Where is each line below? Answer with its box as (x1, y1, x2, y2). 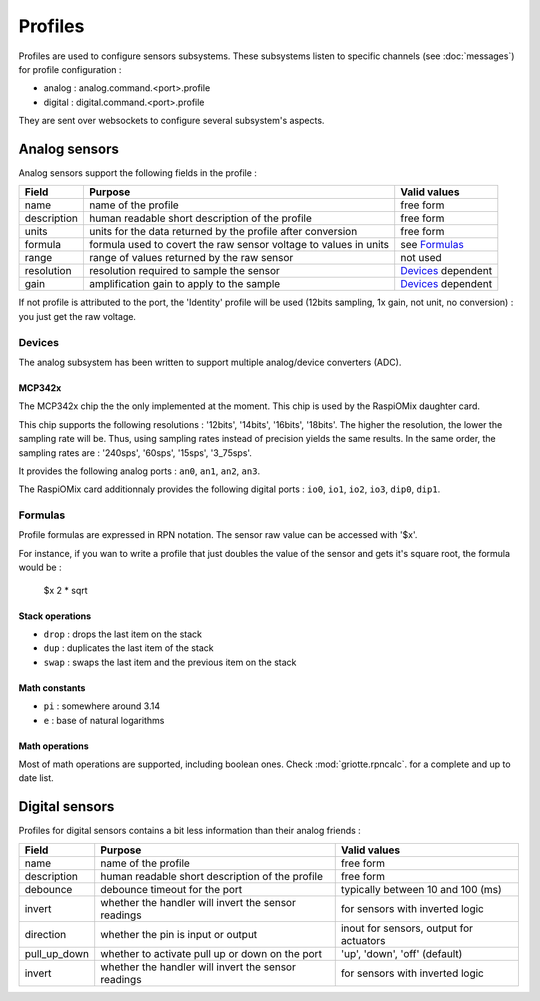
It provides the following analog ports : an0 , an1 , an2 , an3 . (18, 465, 260, 477)
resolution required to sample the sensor (88, 264, 280, 278)
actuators (340, 933, 386, 947)
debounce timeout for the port (100, 882, 243, 896)
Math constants (18, 681, 86, 694)
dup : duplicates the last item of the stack (43, 642, 214, 654)
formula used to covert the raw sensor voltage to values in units (88, 238, 390, 252)
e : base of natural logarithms (43, 714, 165, 726)
